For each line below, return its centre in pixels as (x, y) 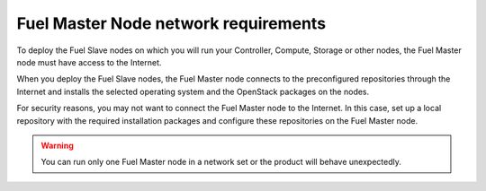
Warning (57, 145)
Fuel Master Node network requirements (171, 23)
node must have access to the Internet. (89, 62)
